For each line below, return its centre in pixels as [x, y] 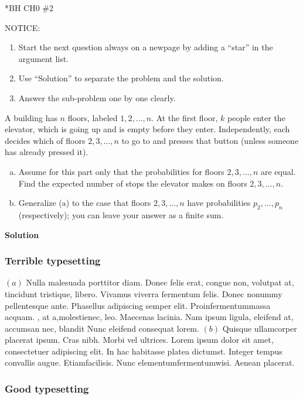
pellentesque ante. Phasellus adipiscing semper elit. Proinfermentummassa [138, 305]
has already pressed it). [47, 152]
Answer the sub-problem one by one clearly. [97, 97]
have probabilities [219, 203]
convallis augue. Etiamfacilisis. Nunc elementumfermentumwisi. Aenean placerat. [150, 362]
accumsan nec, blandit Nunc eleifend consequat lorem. [102, 328]
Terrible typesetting [53, 261]
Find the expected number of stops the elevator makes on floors [133, 183]
